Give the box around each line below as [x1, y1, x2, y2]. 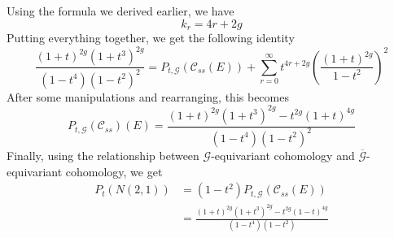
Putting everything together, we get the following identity [7, 29, 295, 46]
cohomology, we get [65, 162, 163, 180]
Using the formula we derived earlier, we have [7, 2, 234, 19]
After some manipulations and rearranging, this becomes [7, 88, 289, 105]
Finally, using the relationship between [7, 146, 199, 163]
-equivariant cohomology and [211, 146, 355, 163]
